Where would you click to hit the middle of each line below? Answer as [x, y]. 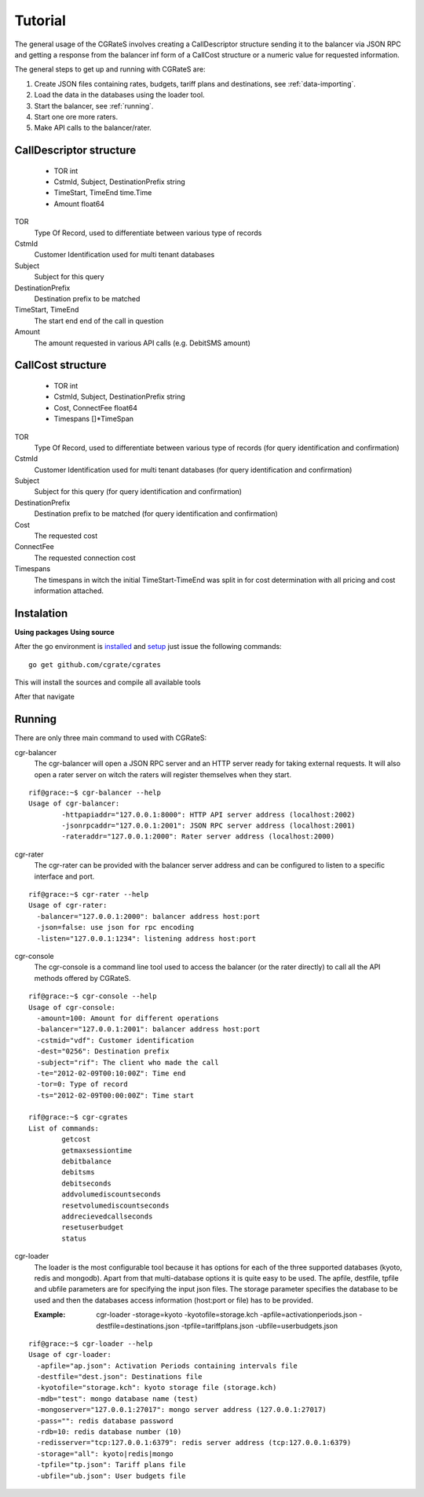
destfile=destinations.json [138, 1326]
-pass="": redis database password [105, 1421]
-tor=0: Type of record [82, 1084]
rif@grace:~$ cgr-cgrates [79, 1117]
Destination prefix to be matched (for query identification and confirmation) [156, 514]
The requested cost [66, 536]
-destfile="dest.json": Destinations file [120, 1377]
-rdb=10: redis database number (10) [109, 1432]
